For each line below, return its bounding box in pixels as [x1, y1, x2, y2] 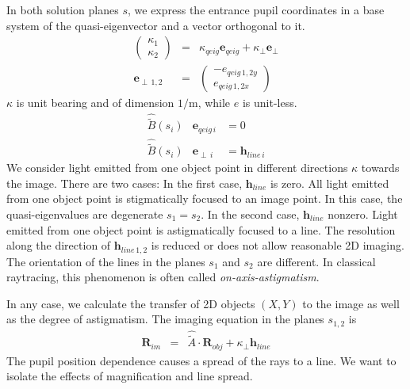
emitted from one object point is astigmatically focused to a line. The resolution [6, 221, 396, 238]
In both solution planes [6, 2, 119, 17]
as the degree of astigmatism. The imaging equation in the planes [6, 311, 324, 327]
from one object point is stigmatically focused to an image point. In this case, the [6, 190, 403, 207]
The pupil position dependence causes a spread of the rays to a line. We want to [6, 352, 397, 368]
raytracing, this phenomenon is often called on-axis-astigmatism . [6, 269, 320, 285]
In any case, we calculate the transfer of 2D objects [6, 295, 255, 311]
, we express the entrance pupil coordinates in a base [127, 2, 385, 17]
